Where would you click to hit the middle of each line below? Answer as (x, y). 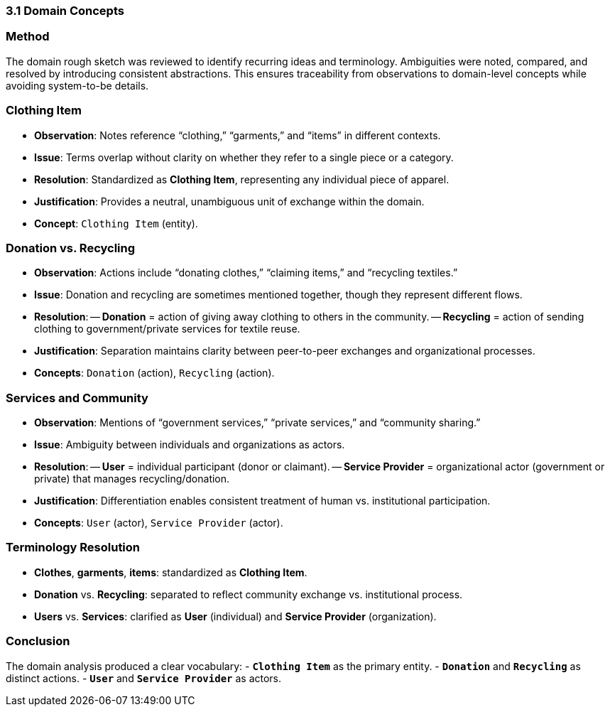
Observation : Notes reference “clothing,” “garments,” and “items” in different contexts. (238, 135)
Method (28, 37)
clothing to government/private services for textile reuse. (167, 329)
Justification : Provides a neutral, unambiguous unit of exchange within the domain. (229, 201)
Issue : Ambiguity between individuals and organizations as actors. (190, 444)
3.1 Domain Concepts (65, 11)
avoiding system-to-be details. (77, 85)
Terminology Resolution (73, 548)
